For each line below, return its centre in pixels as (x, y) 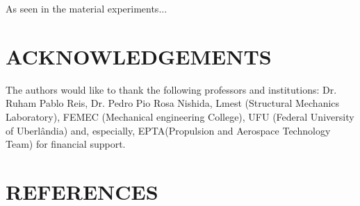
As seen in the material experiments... (87, 8)
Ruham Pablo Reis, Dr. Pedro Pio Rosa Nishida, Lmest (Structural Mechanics (173, 103)
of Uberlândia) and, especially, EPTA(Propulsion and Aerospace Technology (168, 130)
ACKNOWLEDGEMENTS (139, 56)
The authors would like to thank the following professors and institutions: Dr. (171, 89)
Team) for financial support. (66, 144)
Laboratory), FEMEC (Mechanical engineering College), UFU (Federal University (180, 116)
